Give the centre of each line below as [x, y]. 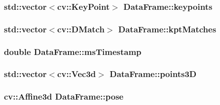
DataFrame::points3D [153, 74]
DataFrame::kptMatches [167, 29]
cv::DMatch [81, 29]
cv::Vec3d [77, 74]
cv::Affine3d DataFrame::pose [64, 96]
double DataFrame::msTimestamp [73, 51]
